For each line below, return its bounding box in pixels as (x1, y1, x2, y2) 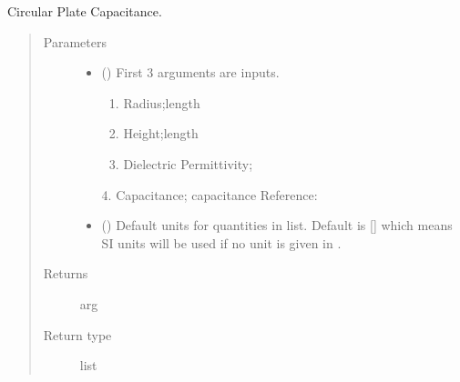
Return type (43, 325, 112, 344)
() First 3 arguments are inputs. (101, 63, 280, 82)
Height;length (123, 124, 199, 143)
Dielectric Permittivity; (123, 154, 253, 173)
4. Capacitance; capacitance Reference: (101, 185, 318, 204)
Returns (43, 264, 88, 283)
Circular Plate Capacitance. (7, 2, 162, 20)
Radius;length (123, 93, 200, 112)
